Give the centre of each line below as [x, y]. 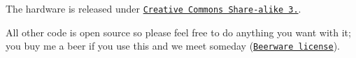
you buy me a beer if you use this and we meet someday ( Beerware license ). [173, 46]
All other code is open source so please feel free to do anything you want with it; [178, 32]
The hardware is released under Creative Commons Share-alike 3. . [154, 8]
